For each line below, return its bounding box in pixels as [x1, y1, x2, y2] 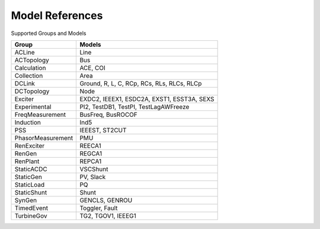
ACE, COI [79, 63, 106, 72]
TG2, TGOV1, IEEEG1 [79, 211, 136, 220]
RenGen [14, 149, 37, 157]
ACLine [14, 48, 35, 56]
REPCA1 [79, 157, 102, 166]
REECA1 [79, 141, 102, 150]
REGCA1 [79, 149, 103, 157]
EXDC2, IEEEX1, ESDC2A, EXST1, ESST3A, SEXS [79, 95, 215, 103]
